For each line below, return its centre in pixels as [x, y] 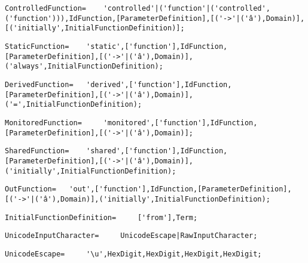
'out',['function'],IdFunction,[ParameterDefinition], [180, 189]
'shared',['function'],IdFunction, [157, 151]
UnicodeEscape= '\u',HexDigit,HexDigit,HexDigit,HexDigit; [133, 254]
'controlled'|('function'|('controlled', [187, 8]
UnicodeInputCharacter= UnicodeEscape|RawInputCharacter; [131, 236]
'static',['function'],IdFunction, [157, 46]
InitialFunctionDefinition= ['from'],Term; [101, 217]
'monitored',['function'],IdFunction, [180, 123]
